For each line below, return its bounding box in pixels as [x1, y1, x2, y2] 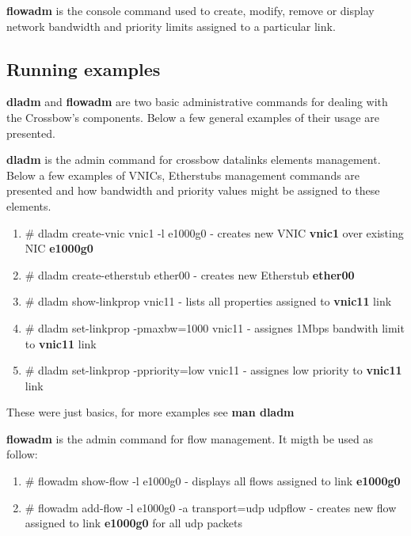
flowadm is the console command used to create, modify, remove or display [6, 2, 375, 18]
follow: [6, 446, 38, 462]
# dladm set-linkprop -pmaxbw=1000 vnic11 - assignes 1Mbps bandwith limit [25, 319, 405, 336]
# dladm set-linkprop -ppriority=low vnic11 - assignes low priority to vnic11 [25, 362, 402, 378]
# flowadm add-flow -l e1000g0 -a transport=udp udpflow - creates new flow [25, 499, 397, 515]
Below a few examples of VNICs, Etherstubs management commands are [6, 166, 360, 183]
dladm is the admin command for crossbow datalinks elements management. [6, 151, 381, 168]
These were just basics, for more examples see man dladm [6, 404, 295, 420]
